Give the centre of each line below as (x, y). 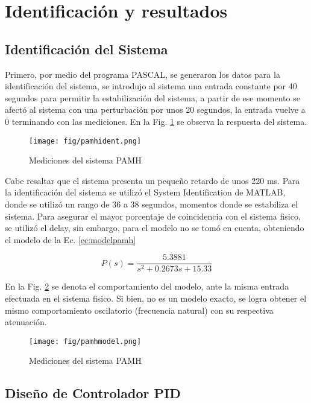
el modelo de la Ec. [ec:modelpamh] (71, 239)
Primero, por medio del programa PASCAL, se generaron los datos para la (143, 74)
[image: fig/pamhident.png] (85, 141)
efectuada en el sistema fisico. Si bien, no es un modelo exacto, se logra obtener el (156, 298)
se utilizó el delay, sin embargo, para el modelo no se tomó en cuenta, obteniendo (155, 228)
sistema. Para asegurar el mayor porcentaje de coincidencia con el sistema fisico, (153, 216)
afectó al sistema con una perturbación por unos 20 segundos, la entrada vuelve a (155, 109)
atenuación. (26, 322)
